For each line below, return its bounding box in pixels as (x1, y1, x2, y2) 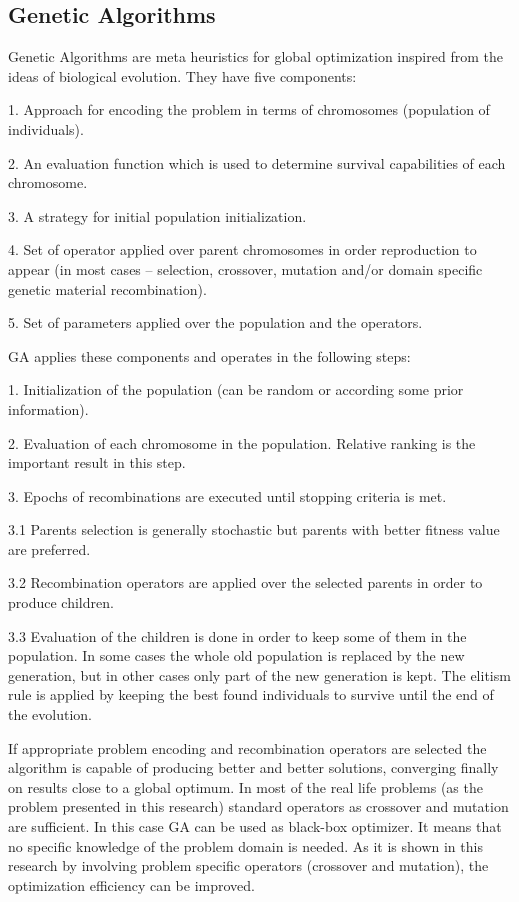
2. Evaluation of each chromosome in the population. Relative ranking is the (8, 432, 476, 453)
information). (8, 398, 89, 419)
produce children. (8, 592, 114, 613)
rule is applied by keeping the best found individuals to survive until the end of (8, 684, 494, 705)
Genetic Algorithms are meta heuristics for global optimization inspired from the (8, 46, 503, 67)
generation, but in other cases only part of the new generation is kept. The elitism (8, 664, 511, 685)
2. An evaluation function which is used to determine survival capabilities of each (8, 152, 506, 173)
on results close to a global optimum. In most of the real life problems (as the (8, 776, 483, 797)
